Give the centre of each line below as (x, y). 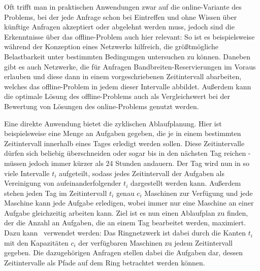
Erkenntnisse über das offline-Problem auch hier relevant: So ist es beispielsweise (129, 36)
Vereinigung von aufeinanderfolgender (63, 183)
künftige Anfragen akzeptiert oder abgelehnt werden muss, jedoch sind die (119, 27)
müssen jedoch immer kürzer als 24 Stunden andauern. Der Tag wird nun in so (127, 163)
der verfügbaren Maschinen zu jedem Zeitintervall (155, 242)
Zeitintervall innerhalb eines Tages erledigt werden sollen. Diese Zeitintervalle (124, 143)
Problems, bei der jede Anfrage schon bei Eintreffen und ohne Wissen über (121, 16)
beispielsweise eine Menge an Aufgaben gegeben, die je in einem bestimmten (123, 133)
